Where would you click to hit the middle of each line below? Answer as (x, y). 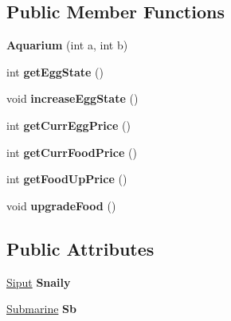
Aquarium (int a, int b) (67, 45)
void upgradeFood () (61, 205)
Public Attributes (80, 248)
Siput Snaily (39, 282)
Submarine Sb (41, 309)
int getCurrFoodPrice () (72, 152)
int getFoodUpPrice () (67, 179)
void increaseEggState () (72, 98)
